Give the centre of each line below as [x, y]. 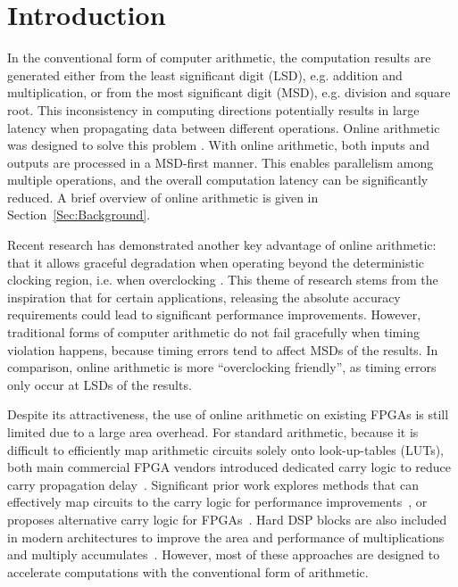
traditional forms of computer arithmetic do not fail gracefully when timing [213, 332]
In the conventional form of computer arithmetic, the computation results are [219, 58]
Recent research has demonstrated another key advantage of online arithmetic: [222, 245]
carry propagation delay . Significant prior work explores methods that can [213, 484]
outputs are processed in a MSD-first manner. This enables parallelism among [221, 162]
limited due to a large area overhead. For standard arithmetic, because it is [213, 432]
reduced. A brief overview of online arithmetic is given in [163, 197]
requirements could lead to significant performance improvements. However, [214, 314]
